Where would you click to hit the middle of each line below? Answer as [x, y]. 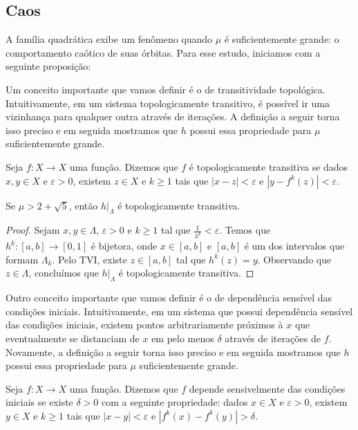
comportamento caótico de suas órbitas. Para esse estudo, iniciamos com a [163, 52]
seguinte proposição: [48, 66]
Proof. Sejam [33, 230]
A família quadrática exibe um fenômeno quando [109, 39]
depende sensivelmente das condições [267, 388]
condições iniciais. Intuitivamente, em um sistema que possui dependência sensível [179, 311]
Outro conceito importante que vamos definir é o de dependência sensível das [169, 298]
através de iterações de [273, 338]
